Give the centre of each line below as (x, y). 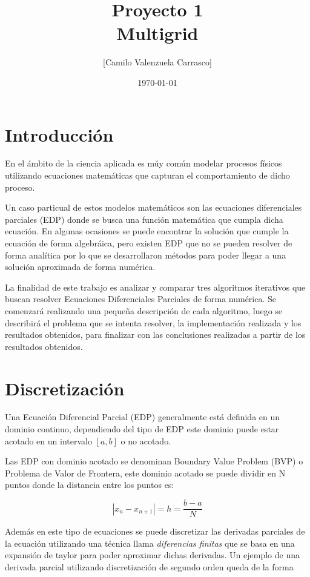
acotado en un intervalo (48, 440)
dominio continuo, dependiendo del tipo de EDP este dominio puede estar (142, 429)
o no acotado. (146, 440)
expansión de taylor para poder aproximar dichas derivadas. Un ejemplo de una (153, 555)
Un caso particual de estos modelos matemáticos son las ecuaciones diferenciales (153, 207)
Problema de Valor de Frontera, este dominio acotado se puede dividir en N (145, 473)
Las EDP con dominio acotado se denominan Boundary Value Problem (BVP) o (154, 461)
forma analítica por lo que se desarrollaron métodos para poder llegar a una (146, 255)
